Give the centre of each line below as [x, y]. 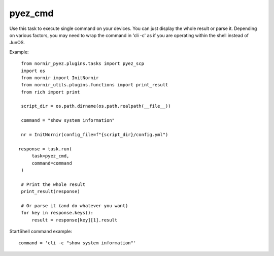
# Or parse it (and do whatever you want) [75, 205]
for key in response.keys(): [57, 213]
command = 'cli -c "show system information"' [77, 243]
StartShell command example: [41, 232]
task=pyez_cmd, [50, 156]
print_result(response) [50, 191]
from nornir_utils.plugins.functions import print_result [95, 85]
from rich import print [50, 92]
